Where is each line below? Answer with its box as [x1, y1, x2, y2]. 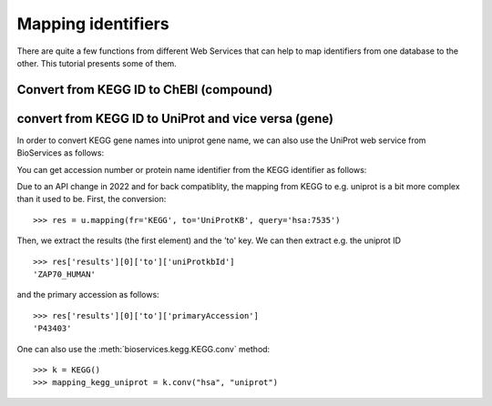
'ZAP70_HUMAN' [33, 269, 96, 279]
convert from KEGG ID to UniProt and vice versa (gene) [16, 110, 334, 127]
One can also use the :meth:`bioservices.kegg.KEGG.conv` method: [16, 343, 271, 354]
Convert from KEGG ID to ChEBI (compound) [16, 82, 273, 97]
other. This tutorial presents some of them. [16, 57, 177, 68]
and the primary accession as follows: [16, 289, 159, 300]
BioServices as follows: [16, 147, 105, 158]
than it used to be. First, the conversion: [16, 194, 167, 205]
